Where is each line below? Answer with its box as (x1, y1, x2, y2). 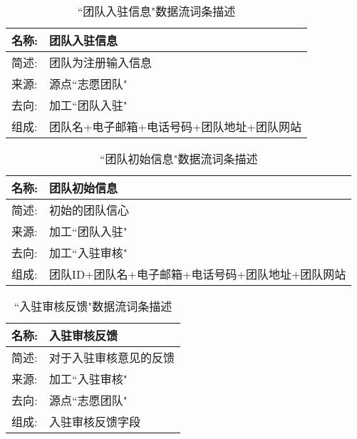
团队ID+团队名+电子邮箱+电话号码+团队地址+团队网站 (49, 266, 346, 282)
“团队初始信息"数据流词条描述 (99, 150, 258, 167)
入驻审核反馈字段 (49, 413, 141, 430)
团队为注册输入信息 (49, 54, 152, 71)
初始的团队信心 (49, 202, 130, 218)
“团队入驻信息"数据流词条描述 (77, 3, 236, 19)
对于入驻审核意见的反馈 (49, 349, 175, 366)
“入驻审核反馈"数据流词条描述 (14, 298, 172, 314)
